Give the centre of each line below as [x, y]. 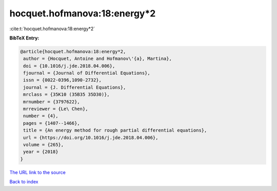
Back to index [24, 182]
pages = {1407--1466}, [52, 123]
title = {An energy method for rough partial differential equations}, [115, 130]
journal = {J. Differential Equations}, [75, 87]
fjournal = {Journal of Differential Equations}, [87, 73]
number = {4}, [41, 116]
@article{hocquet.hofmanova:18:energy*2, [73, 51]
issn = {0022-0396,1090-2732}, [63, 80]
